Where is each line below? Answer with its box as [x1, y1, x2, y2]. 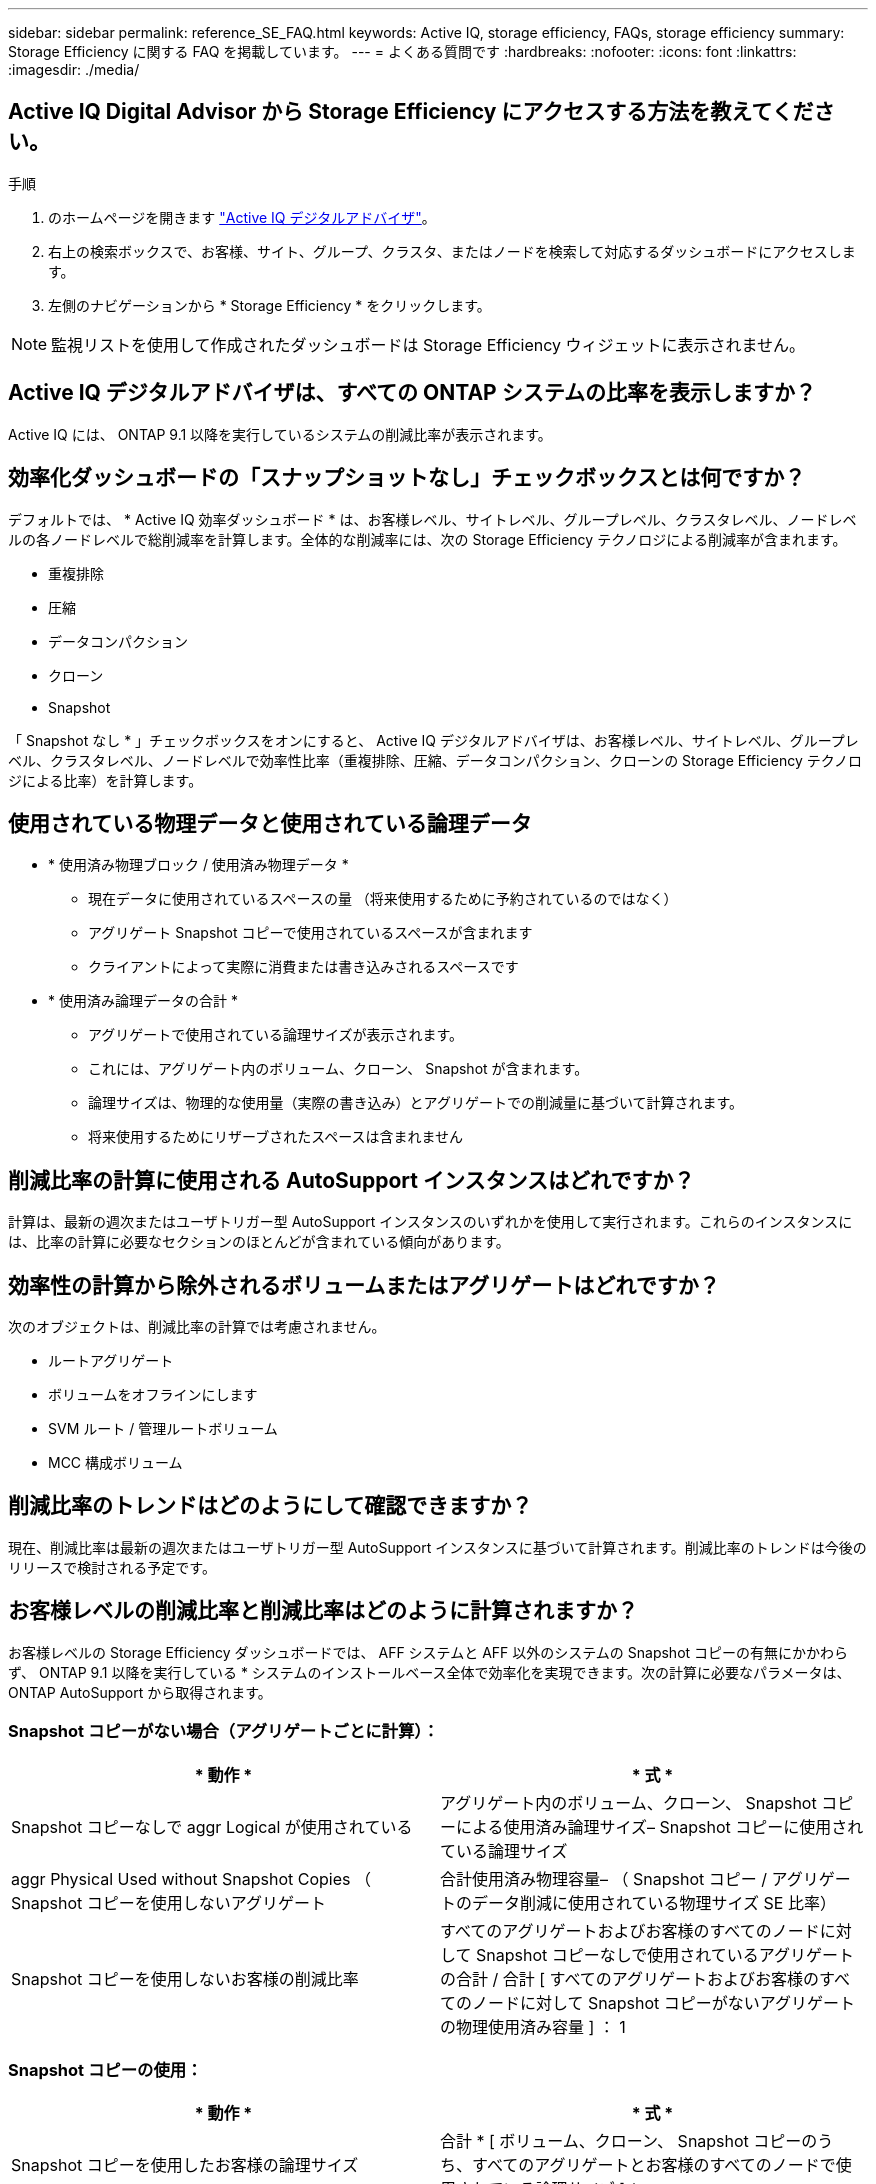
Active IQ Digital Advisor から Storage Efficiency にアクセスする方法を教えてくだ [8, 99, 814, 125]
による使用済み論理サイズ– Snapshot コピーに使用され [456, 1816, 864, 1837]
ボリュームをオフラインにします [48, 1386, 258, 1404]
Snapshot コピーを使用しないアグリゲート [11, 1892, 326, 1913]
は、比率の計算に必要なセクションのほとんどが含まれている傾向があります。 [8, 1233, 510, 1251]
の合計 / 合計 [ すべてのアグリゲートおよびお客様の [440, 1968, 820, 1989]
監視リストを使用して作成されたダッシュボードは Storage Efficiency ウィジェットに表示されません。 [51, 334, 806, 355]
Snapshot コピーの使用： [8, 2059, 203, 2080]
